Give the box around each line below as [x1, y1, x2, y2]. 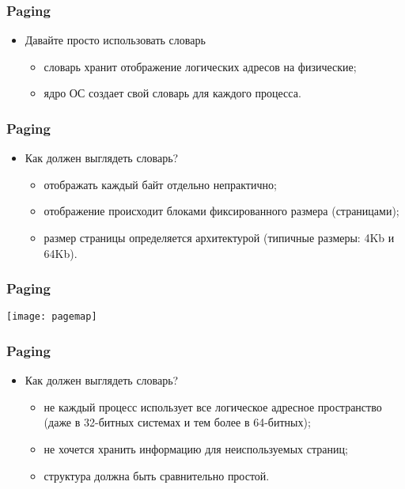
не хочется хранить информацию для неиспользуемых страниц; [44, 441, 348, 457]
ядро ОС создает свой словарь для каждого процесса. [44, 85, 301, 101]
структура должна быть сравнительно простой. [44, 467, 270, 483]
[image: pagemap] [6, 311, 97, 323]
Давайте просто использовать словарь [25, 32, 206, 48]
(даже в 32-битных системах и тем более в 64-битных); [44, 414, 311, 430]
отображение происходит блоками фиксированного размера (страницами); [44, 203, 399, 219]
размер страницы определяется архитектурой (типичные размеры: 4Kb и [44, 229, 395, 245]
